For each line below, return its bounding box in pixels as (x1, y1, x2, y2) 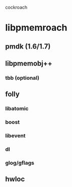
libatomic (5, 105, 29, 112)
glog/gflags (5, 159, 34, 166)
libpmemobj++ (5, 59, 53, 68)
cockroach (5, 5, 28, 10)
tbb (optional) (5, 74, 39, 81)
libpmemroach (5, 22, 67, 33)
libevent (5, 132, 26, 139)
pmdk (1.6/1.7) (5, 42, 51, 51)
